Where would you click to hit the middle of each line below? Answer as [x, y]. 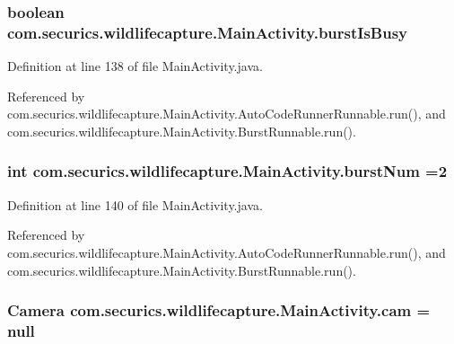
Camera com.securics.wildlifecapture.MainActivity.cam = [219, 310]
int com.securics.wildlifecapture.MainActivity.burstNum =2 [227, 171]
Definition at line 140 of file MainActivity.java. [135, 204]
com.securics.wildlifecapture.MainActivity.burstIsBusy [208, 32]
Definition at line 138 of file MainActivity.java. [135, 66]
